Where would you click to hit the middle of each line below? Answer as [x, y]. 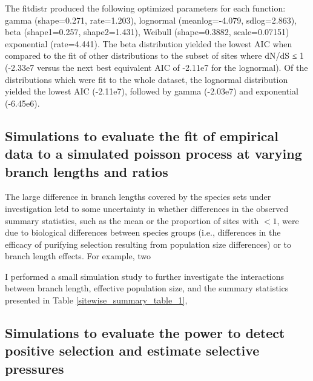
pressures [35, 368]
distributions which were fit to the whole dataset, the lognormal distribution [147, 79]
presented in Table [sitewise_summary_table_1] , [96, 300]
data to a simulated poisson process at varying [153, 154]
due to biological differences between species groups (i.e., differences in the [143, 232]
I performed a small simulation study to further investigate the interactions [145, 276]
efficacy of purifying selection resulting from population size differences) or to [148, 244]
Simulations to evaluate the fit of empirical [142, 135]
